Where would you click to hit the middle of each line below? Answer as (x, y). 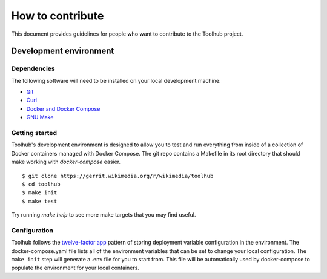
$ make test (40, 201)
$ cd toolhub (41, 184)
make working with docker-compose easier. (66, 162)
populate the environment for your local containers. (75, 268)
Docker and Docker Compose (63, 108)
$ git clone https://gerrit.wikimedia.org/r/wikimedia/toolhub (118, 176)
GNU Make (40, 117)
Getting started (34, 133)
